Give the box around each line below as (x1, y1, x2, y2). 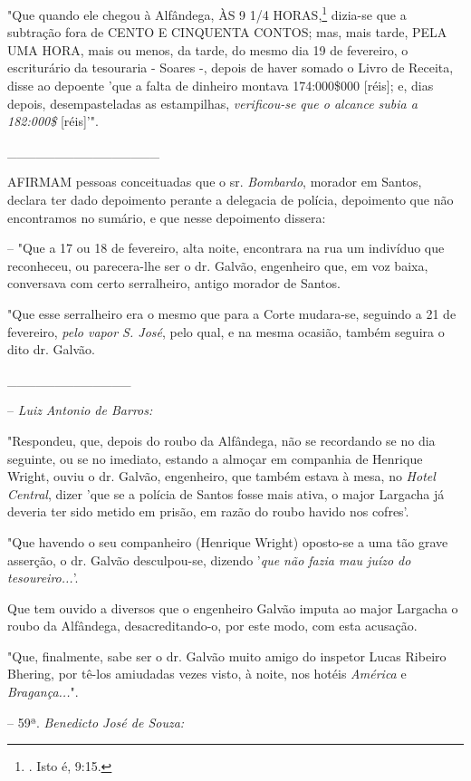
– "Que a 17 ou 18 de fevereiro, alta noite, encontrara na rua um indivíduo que (7, 238, 445, 257)
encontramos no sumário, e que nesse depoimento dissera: (7, 207, 326, 227)
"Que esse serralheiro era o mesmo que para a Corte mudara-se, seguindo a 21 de (7, 304, 457, 323)
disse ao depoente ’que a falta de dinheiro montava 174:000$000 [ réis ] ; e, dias (7, 76, 434, 95)
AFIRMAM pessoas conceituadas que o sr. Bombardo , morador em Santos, (7, 172, 422, 191)
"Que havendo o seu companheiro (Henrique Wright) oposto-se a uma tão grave (7, 532, 448, 551)
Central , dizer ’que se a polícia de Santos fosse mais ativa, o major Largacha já (7, 484, 445, 503)
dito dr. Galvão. (7, 340, 95, 359)
